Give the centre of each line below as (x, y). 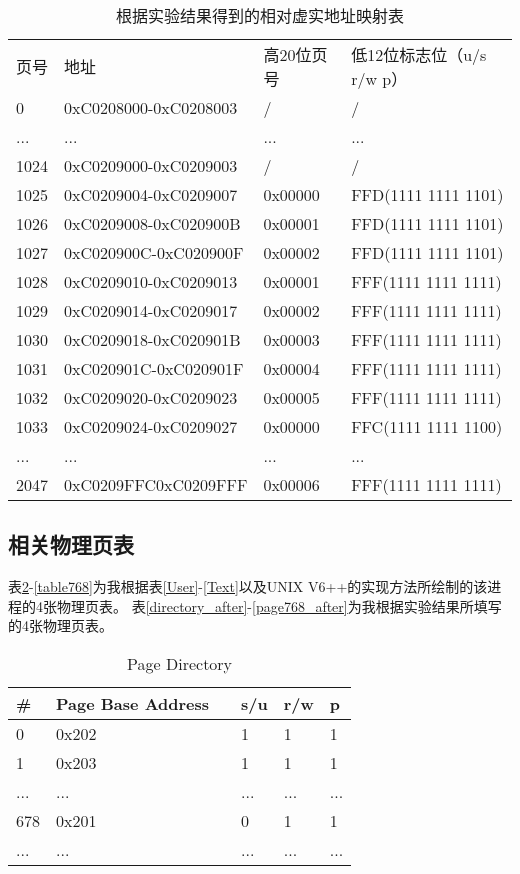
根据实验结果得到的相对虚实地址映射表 (259, 15)
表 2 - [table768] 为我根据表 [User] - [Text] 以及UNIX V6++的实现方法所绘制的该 (248, 586)
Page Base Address (133, 703)
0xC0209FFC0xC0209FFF (156, 484)
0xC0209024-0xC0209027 (151, 426)
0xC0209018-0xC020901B (152, 339)
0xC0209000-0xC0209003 (151, 165)
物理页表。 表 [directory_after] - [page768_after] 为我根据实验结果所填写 (279, 605)
